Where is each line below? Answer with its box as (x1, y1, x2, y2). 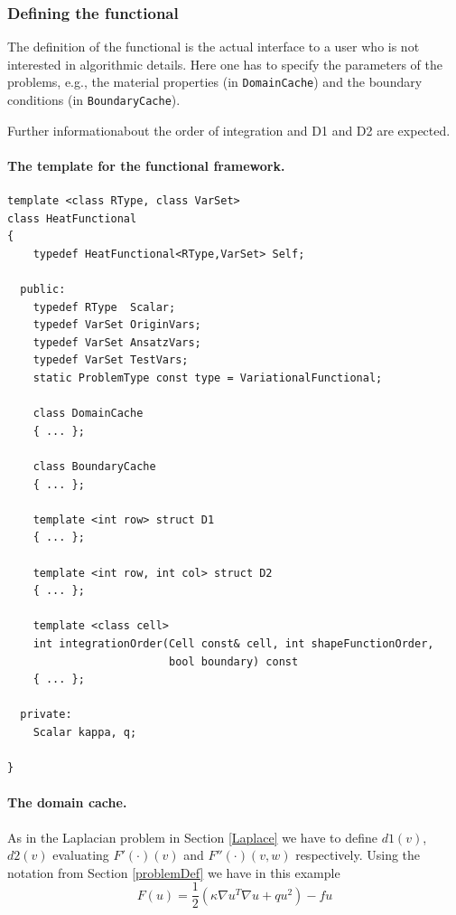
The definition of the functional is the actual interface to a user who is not (7, 37, 420, 56)
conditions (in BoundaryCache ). (7, 90, 181, 109)
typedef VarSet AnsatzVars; (33, 335, 201, 349)
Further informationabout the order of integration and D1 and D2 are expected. (7, 120, 451, 139)
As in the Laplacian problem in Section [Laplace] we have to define (7, 827, 378, 846)
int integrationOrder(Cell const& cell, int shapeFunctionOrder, (33, 637, 434, 650)
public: (20, 283, 66, 297)
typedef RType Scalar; (33, 300, 176, 314)
